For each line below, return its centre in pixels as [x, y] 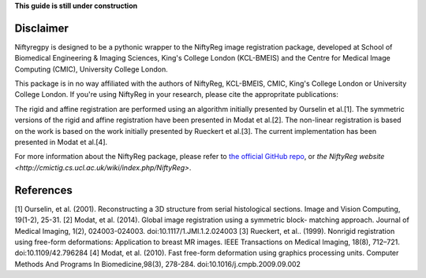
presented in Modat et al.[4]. [61, 143]
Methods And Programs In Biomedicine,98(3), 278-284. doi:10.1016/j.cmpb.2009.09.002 [158, 264]
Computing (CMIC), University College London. [92, 69]
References [43, 190]
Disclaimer [41, 28]
